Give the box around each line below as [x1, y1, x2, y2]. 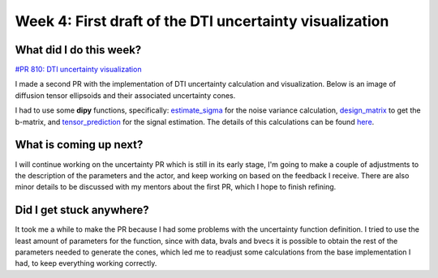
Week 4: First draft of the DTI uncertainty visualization [15, 12, 389, 30]
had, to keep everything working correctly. [15, 259, 157, 268]
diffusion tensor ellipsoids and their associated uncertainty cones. [15, 90, 236, 101]
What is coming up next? [15, 138, 144, 152]
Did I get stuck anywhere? [15, 203, 149, 217]
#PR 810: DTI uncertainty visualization [15, 65, 142, 75]
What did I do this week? [15, 43, 142, 57]
